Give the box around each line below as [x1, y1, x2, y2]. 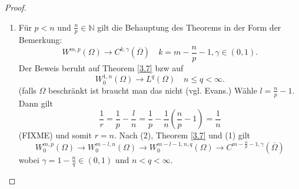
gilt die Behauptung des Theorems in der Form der [97, 21, 281, 33]
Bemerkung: [18, 34, 62, 46]
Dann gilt [18, 97, 53, 109]
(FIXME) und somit [18, 129, 92, 141]
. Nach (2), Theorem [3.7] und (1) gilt [114, 129, 251, 141]
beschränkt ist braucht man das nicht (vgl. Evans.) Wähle [48, 84, 257, 96]
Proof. [5, 1, 26, 13]
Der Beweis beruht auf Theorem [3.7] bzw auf [18, 62, 184, 74]
